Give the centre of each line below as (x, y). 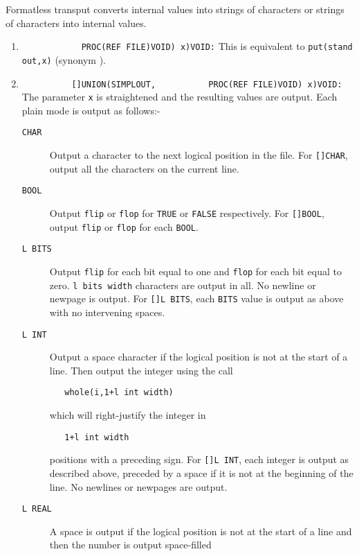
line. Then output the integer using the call (141, 370)
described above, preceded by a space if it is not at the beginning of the (201, 472)
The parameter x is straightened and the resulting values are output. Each (179, 97)
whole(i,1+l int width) (119, 393)
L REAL (37, 509)
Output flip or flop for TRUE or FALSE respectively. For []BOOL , (187, 212)
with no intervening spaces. (107, 312)
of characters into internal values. (76, 23)
